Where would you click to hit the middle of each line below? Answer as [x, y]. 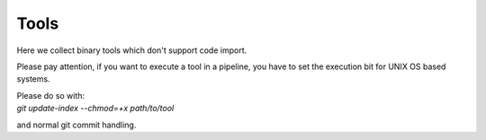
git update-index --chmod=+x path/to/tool [95, 109]
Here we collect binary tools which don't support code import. [132, 50]
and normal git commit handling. [76, 125]
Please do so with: [51, 95]
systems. [33, 79]
